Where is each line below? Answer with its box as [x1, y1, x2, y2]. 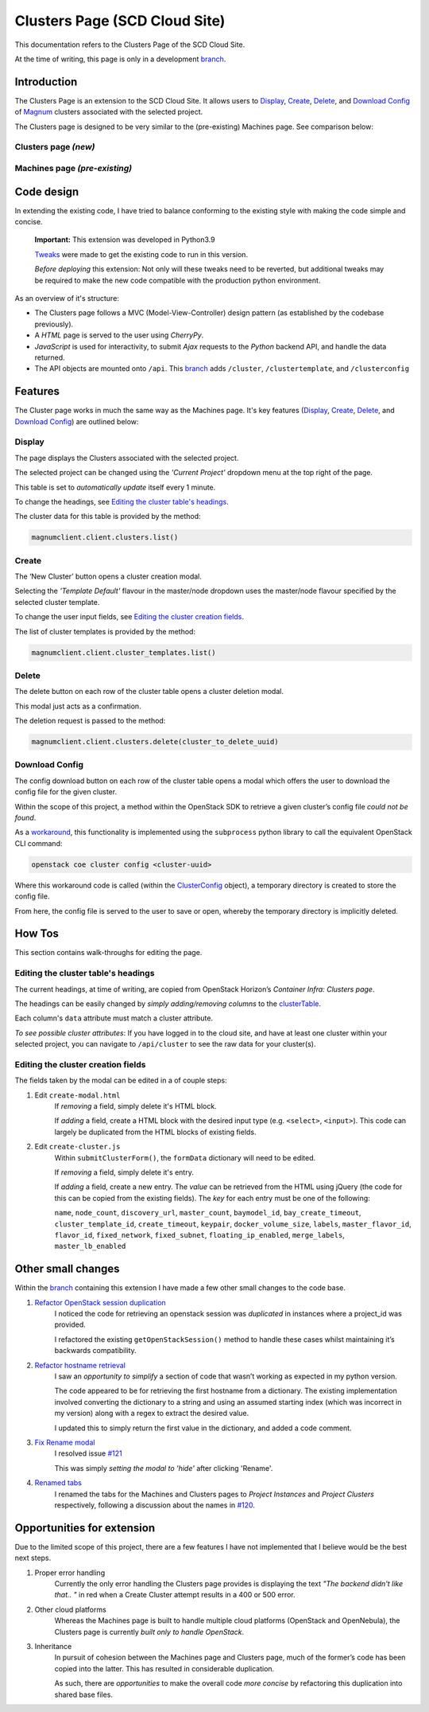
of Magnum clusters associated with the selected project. [14, 107, 203, 117]
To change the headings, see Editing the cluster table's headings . [14, 497, 230, 506]
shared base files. [54, 1690, 113, 1699]
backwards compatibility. [54, 1346, 137, 1355]
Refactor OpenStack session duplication [34, 1297, 166, 1307]
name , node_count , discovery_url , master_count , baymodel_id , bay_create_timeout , [54, 1208, 361, 1218]
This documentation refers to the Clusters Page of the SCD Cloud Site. [14, 40, 245, 49]
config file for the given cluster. [14, 787, 118, 797]
